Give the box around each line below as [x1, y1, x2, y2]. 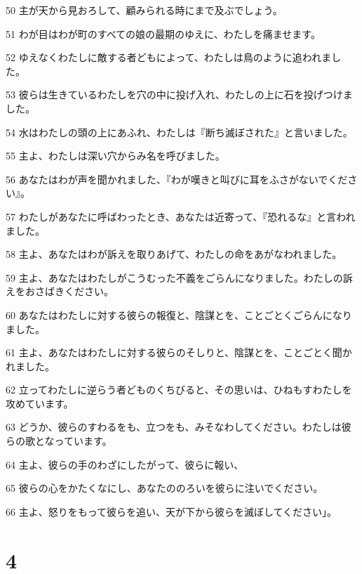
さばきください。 [34, 284, 114, 299]
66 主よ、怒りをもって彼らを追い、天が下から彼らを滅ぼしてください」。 [6, 504, 337, 518]
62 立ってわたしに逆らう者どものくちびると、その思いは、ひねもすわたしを [6, 382, 352, 397]
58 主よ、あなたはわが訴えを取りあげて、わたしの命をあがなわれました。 [6, 247, 342, 261]
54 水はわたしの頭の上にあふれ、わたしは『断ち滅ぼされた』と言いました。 [6, 124, 353, 139]
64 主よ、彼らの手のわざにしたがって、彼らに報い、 [6, 457, 244, 471]
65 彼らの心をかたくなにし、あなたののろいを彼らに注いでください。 [6, 481, 323, 495]
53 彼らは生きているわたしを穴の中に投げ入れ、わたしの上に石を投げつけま [6, 87, 353, 102]
